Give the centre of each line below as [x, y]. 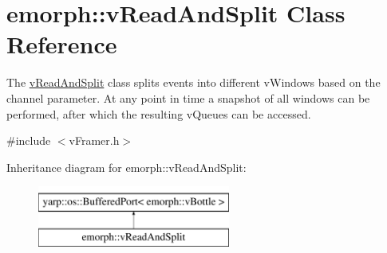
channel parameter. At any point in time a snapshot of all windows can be [188, 97]
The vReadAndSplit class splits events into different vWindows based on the [193, 82]
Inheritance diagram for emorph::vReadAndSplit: [126, 167]
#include [29, 140]
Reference [62, 44]
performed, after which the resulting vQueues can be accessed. [159, 113]
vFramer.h [94, 140]
